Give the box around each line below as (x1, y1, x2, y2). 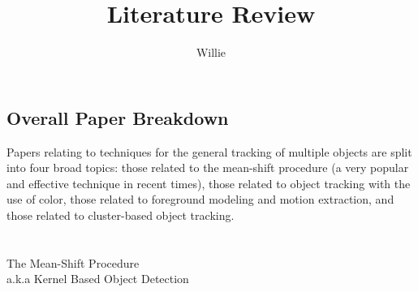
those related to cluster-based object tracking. (6, 206, 235, 223)
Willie (196, 44, 226, 61)
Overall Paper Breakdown (6, 105, 229, 130)
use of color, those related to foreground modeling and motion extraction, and (6, 191, 394, 208)
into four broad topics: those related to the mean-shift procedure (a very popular (6, 159, 409, 176)
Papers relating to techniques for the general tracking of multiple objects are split (6, 143, 412, 160)
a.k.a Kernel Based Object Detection (6, 270, 189, 287)
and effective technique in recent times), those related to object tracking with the (6, 174, 411, 191)
